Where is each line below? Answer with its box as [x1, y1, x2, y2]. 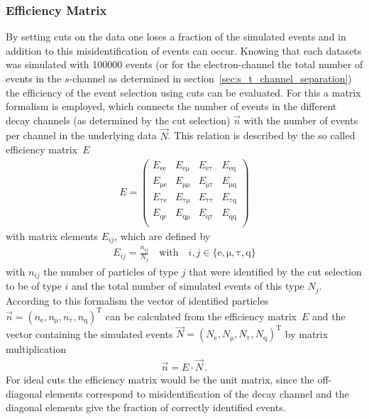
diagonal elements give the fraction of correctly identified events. [6, 400, 286, 415]
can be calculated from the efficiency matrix [105, 308, 297, 323]
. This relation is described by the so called [167, 128, 356, 143]
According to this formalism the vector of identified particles [6, 293, 269, 308]
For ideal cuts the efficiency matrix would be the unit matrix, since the [6, 372, 314, 387]
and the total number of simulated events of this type [72, 278, 304, 293]
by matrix [285, 326, 329, 341]
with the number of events [243, 112, 358, 127]
